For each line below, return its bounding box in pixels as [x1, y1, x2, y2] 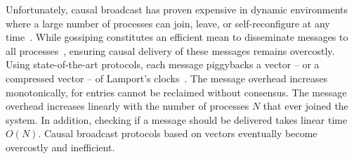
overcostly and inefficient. [6, 139, 115, 154]
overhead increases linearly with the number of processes [6, 98, 249, 113]
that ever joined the [263, 98, 348, 113]
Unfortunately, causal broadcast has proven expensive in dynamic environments [6, 2, 348, 16]
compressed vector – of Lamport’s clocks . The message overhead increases [6, 70, 328, 85]
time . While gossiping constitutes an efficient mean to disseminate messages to [6, 30, 348, 44]
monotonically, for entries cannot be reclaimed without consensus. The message [6, 84, 347, 99]
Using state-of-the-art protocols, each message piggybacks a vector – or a [6, 57, 320, 72]
